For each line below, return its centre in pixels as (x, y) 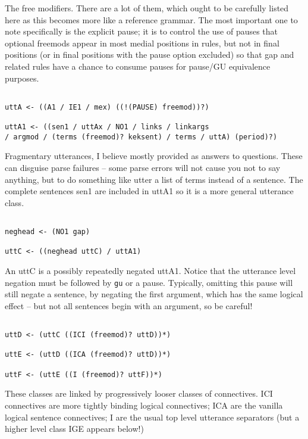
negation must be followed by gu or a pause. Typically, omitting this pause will (149, 282)
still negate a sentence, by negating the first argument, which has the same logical (154, 294)
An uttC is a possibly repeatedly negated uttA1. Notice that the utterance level (150, 271)
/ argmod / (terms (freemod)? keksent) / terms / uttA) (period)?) (141, 137)
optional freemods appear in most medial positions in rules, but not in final (142, 43)
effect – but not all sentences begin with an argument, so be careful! (129, 305)
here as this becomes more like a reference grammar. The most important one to (151, 19)
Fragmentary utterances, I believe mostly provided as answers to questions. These (154, 156)
